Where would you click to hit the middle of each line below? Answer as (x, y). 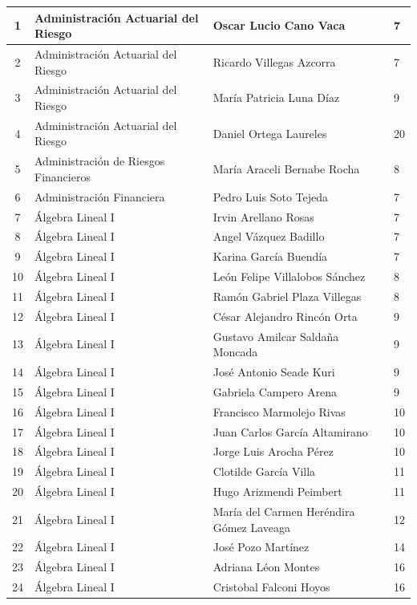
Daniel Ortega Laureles (270, 133)
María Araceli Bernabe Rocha (286, 169)
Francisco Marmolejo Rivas (279, 411)
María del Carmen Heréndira (284, 511)
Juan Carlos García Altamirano (290, 431)
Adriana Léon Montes (266, 567)
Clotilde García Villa (264, 471)
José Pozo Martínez (261, 547)
